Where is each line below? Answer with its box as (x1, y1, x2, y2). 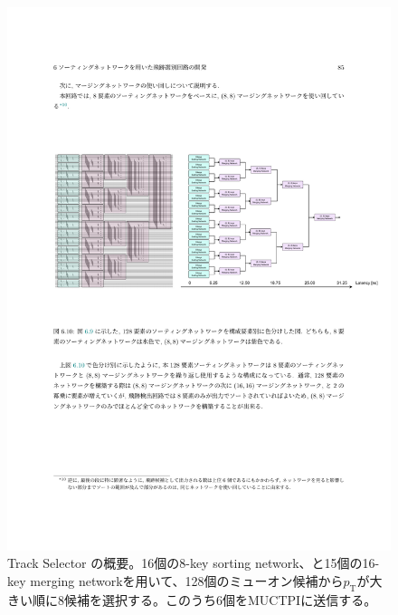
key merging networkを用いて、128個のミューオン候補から (7, 571, 344, 590)
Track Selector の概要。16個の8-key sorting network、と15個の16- (7, 553, 380, 572)
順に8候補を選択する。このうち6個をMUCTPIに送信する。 (32, 590, 377, 609)
